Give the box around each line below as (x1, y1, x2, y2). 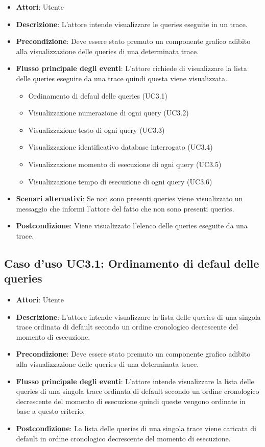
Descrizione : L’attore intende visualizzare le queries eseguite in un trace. (16, 18, 248, 29)
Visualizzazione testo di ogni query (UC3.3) (28, 124, 165, 135)
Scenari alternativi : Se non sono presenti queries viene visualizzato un (16, 193, 243, 204)
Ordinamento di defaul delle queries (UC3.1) (28, 90, 167, 101)
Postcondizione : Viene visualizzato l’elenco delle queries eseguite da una (16, 220, 248, 231)
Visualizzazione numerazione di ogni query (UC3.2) (28, 107, 189, 118)
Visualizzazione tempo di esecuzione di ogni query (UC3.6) (28, 176, 212, 186)
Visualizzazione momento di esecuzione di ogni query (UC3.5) (28, 158, 222, 169)
